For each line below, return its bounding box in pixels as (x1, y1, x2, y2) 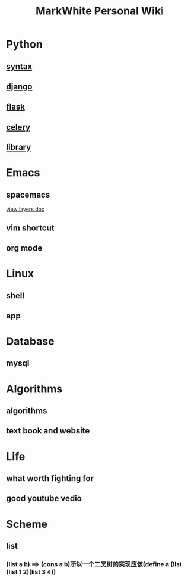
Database (6, 335, 55, 348)
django (6, 82, 33, 92)
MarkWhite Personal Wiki (35, 4, 164, 18)
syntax (6, 61, 33, 71)
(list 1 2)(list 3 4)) (6, 567, 56, 576)
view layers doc (6, 205, 44, 213)
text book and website (6, 426, 90, 436)
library (6, 142, 31, 152)
